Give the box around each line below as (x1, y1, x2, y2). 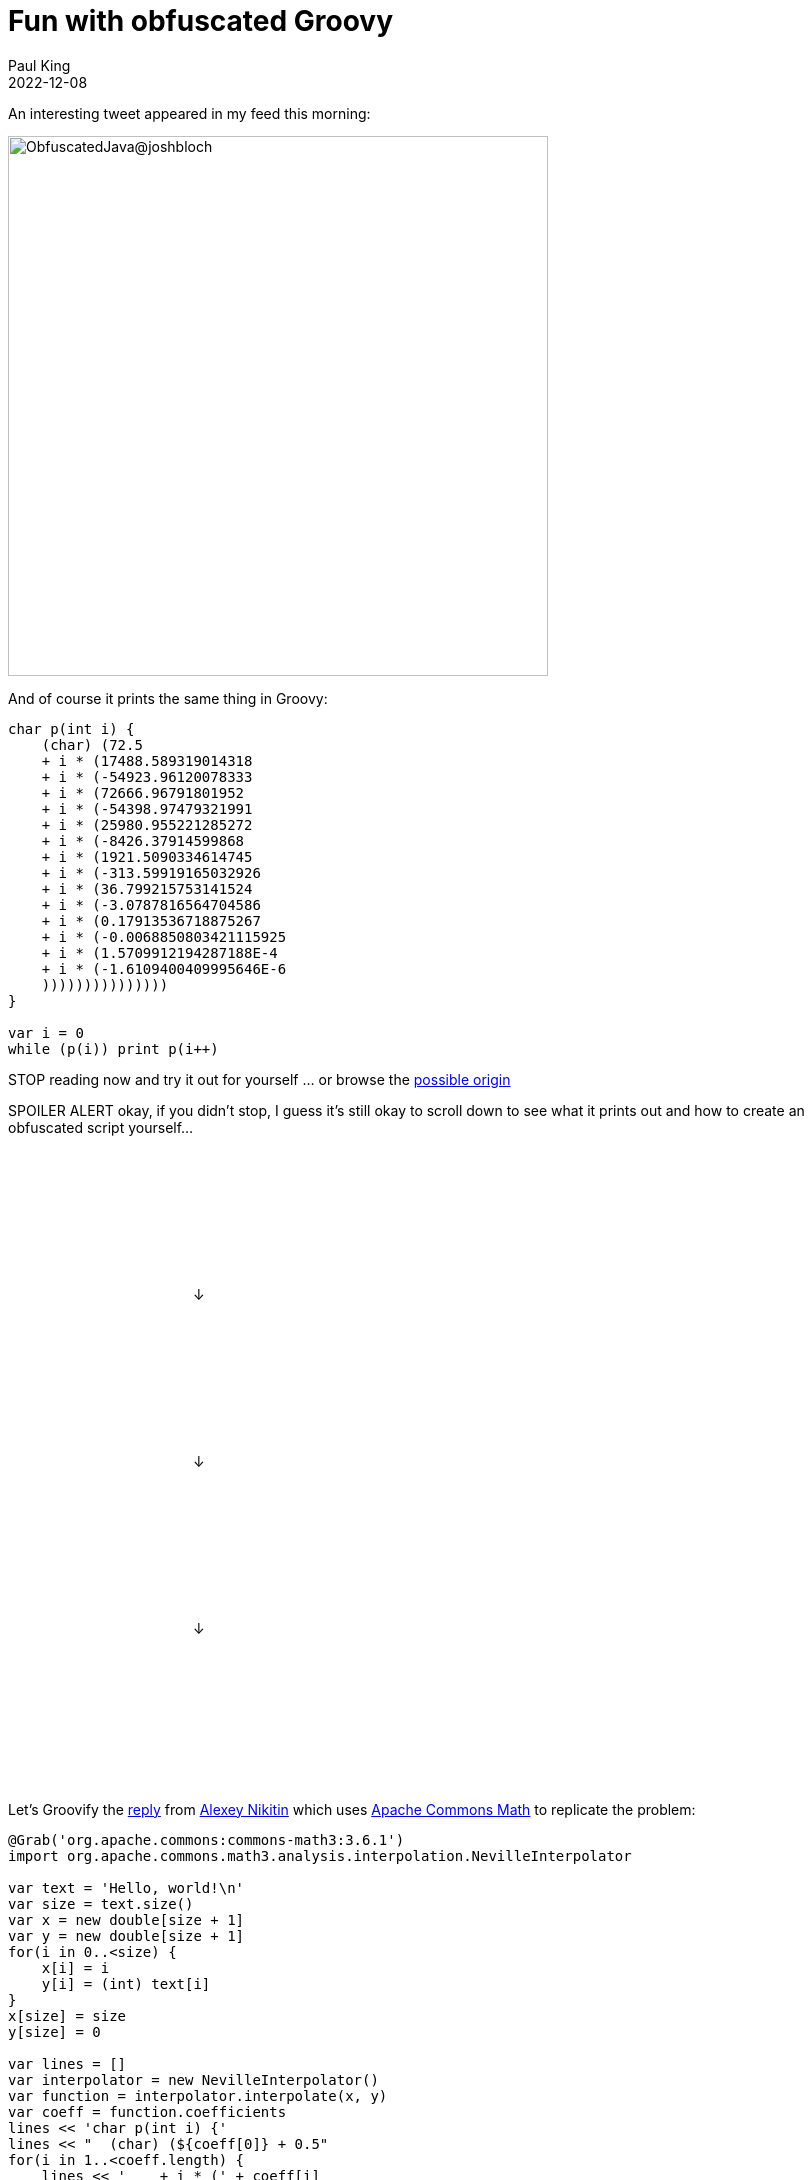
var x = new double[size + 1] (8, 1911, 245, 1928)
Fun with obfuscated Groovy (8, 4, 393, 38)
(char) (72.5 (41, 736, 143, 753)
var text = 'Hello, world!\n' (8, 1879, 245, 1896)
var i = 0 (8, 1024, 84, 1041)
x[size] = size (8, 2007, 127, 2024)
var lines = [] (8, 2055, 127, 2072)
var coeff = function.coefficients (8, 2103, 287, 2120)
